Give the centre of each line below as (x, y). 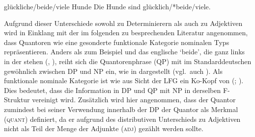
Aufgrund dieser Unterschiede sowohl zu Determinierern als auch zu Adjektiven (123, 23)
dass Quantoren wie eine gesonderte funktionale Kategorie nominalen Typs (117, 42)
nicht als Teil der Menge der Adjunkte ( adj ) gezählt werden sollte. (104, 128)
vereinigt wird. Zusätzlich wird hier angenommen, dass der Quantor (134, 100)
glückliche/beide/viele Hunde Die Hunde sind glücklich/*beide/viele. (107, 6)
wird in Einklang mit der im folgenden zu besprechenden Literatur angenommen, (126, 33)
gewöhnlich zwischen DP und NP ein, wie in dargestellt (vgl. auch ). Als (113, 71)
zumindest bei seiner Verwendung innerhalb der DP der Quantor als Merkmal (121, 109)
